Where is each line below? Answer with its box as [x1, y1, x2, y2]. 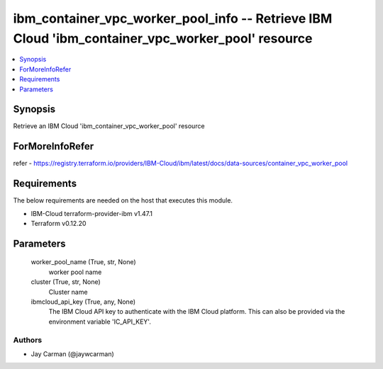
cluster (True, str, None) [30, 278, 101, 286]
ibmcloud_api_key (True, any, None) [30, 297, 136, 306]
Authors [13, 335, 43, 345]
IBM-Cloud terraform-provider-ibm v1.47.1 [30, 209, 152, 217]
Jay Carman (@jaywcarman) [30, 349, 115, 358]
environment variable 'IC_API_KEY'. [48, 317, 152, 326]
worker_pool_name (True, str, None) [30, 258, 136, 266]
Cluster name [48, 288, 88, 296]
